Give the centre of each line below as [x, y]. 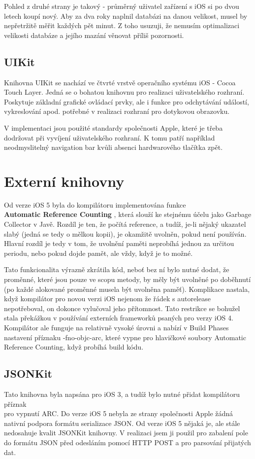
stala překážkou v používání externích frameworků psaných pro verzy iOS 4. [119, 318]
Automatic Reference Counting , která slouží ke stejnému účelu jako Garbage [128, 214]
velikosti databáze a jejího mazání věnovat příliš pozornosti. [94, 35]
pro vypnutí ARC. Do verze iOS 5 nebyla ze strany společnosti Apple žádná [119, 413]
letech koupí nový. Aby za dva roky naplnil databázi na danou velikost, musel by [126, 16]
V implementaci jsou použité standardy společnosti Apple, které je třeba [113, 127]
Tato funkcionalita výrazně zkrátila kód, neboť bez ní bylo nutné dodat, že [117, 269]
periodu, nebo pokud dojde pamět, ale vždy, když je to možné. [98, 253]
